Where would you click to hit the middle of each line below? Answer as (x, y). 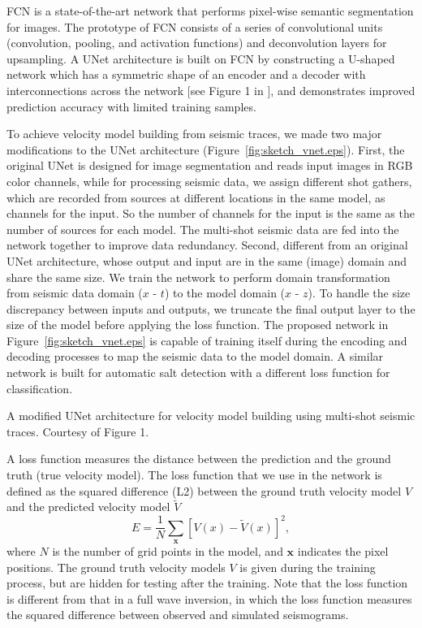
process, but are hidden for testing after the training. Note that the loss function (207, 583)
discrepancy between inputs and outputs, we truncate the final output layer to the (211, 308)
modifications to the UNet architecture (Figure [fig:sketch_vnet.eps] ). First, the (206, 149)
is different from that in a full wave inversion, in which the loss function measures (209, 598)
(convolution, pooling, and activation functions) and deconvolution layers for (197, 43)
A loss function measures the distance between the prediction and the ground (199, 459)
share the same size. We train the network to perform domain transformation (198, 277)
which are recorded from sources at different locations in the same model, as (196, 197)
